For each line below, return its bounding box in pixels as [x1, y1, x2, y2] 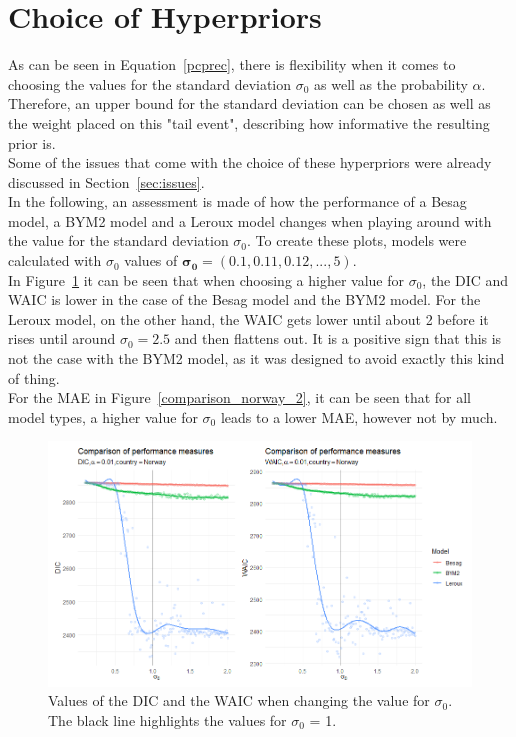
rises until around [8, 328, 116, 349]
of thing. [8, 367, 60, 388]
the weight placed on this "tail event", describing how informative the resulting [8, 112, 490, 133]
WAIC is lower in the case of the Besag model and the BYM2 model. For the [8, 289, 481, 310]
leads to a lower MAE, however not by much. [220, 406, 498, 427]
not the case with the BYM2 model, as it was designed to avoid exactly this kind [8, 348, 505, 369]
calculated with [8, 250, 102, 271]
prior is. [8, 132, 56, 153]
